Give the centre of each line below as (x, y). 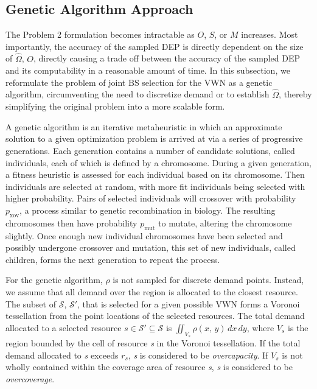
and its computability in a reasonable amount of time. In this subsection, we (148, 70)
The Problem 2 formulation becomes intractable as (100, 34)
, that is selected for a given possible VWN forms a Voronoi (189, 303)
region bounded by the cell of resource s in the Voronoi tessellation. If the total (153, 342)
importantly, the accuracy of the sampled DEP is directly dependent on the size (155, 46)
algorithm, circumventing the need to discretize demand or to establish (138, 94)
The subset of (31, 303)
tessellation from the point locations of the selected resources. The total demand (155, 316)
